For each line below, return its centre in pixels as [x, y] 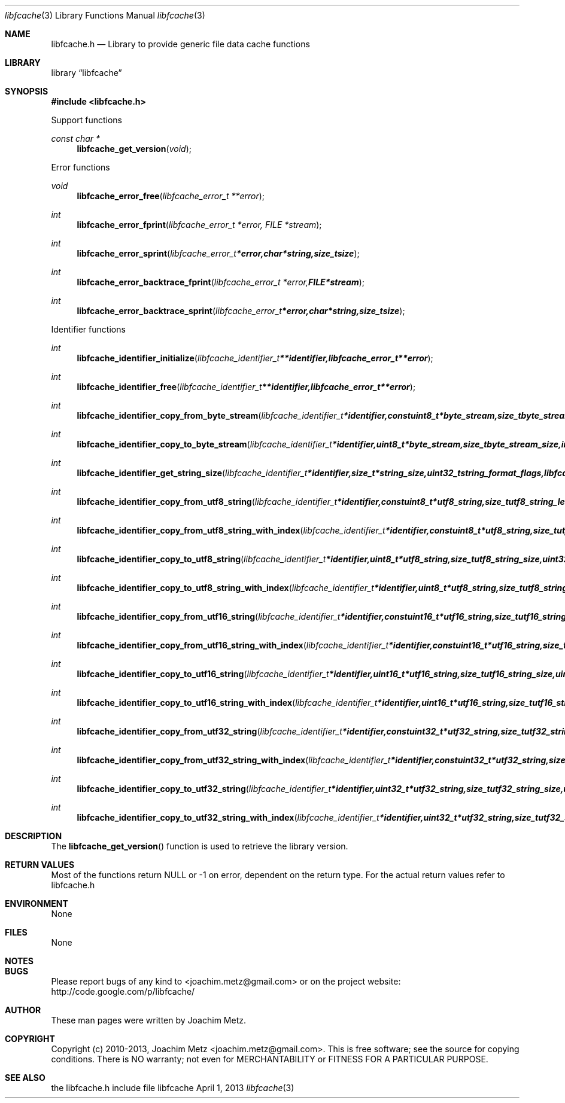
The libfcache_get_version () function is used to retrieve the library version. [200, 846]
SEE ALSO [25, 1078]
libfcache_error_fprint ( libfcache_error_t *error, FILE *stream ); [199, 225]
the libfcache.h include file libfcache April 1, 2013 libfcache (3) [173, 1088]
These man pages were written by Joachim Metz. [148, 1020]
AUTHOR [23, 1010]
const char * [76, 138]
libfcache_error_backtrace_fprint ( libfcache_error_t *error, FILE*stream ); [221, 282]
